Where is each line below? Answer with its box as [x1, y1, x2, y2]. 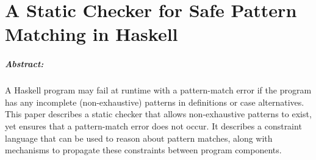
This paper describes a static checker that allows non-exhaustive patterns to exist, [5, 107, 312, 120]
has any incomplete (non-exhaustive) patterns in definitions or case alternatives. [5, 95, 304, 108]
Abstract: [5, 57, 44, 70]
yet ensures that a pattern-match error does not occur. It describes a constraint [5, 119, 302, 132]
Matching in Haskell [5, 21, 178, 46]
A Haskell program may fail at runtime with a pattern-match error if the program [5, 84, 312, 96]
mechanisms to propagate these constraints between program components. [5, 144, 282, 156]
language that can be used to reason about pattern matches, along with [5, 131, 273, 144]
